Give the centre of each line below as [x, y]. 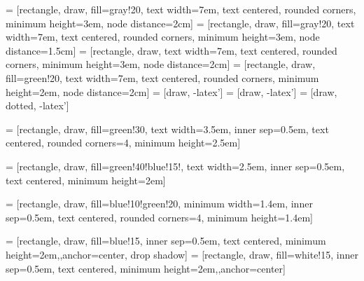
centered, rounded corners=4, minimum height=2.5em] [123, 143]
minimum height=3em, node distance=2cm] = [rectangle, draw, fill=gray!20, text [180, 23]
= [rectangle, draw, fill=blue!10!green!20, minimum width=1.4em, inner [159, 204]
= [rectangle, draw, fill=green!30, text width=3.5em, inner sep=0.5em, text [167, 129]
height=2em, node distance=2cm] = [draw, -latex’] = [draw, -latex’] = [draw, [171, 91]
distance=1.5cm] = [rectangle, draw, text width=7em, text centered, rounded [171, 50]
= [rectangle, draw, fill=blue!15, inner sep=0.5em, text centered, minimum [166, 241]
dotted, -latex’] [37, 105]
